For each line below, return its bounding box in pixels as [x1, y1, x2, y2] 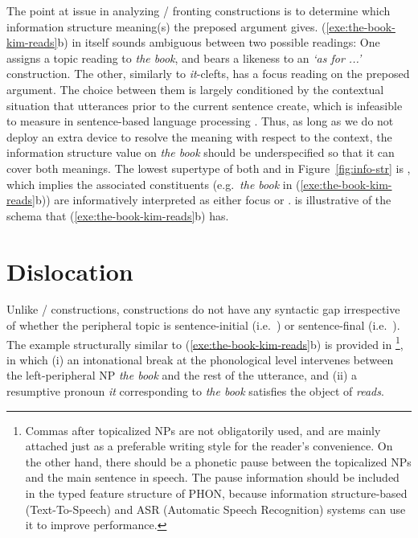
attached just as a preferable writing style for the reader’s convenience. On [25, 437, 393, 454]
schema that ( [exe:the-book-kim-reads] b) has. [6, 207, 229, 224]
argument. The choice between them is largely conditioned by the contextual [6, 80, 384, 97]
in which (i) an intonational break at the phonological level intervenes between [6, 351, 394, 368]
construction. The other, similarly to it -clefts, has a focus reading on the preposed [6, 65, 410, 82]
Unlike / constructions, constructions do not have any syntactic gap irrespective [6, 301, 400, 318]
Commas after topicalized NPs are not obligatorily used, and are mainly [25, 421, 381, 438]
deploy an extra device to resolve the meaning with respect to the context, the [6, 128, 392, 145]
